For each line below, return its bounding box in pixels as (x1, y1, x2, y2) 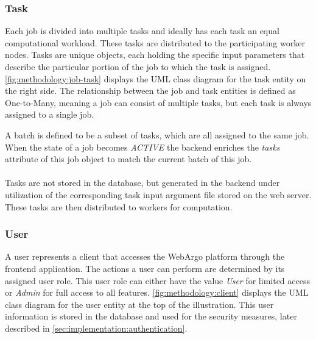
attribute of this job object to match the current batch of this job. (5, 152, 252, 165)
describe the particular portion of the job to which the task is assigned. (5, 60, 271, 73)
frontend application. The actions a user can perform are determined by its (5, 262, 285, 274)
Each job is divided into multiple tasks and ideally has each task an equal (5, 24, 279, 37)
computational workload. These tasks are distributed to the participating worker (5, 36, 305, 49)
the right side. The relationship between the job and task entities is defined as (5, 84, 296, 97)
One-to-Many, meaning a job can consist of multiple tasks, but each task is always (5, 96, 312, 109)
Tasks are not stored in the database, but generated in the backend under (5, 176, 280, 189)
